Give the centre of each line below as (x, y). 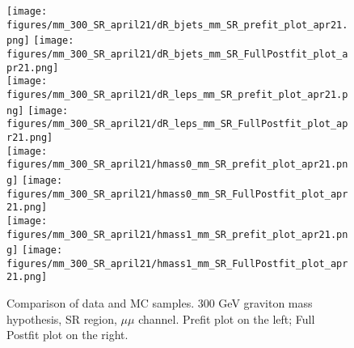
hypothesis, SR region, (62, 318)
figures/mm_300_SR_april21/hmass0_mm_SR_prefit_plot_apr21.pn (177, 165)
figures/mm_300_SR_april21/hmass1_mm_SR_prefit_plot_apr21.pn (177, 234)
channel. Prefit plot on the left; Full (227, 318)
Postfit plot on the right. (67, 335)
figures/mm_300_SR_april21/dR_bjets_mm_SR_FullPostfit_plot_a (177, 54)
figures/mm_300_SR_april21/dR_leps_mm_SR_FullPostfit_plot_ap (177, 124)
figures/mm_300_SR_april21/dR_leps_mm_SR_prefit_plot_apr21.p (177, 94)
